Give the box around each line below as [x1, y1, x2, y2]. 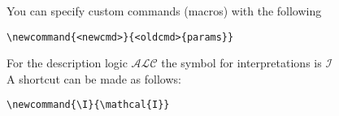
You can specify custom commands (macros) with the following [7, 2, 322, 19]
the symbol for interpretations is [161, 54, 322, 71]
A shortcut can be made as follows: [7, 70, 181, 87]
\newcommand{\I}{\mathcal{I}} [7, 99, 170, 111]
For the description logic [7, 54, 128, 71]
